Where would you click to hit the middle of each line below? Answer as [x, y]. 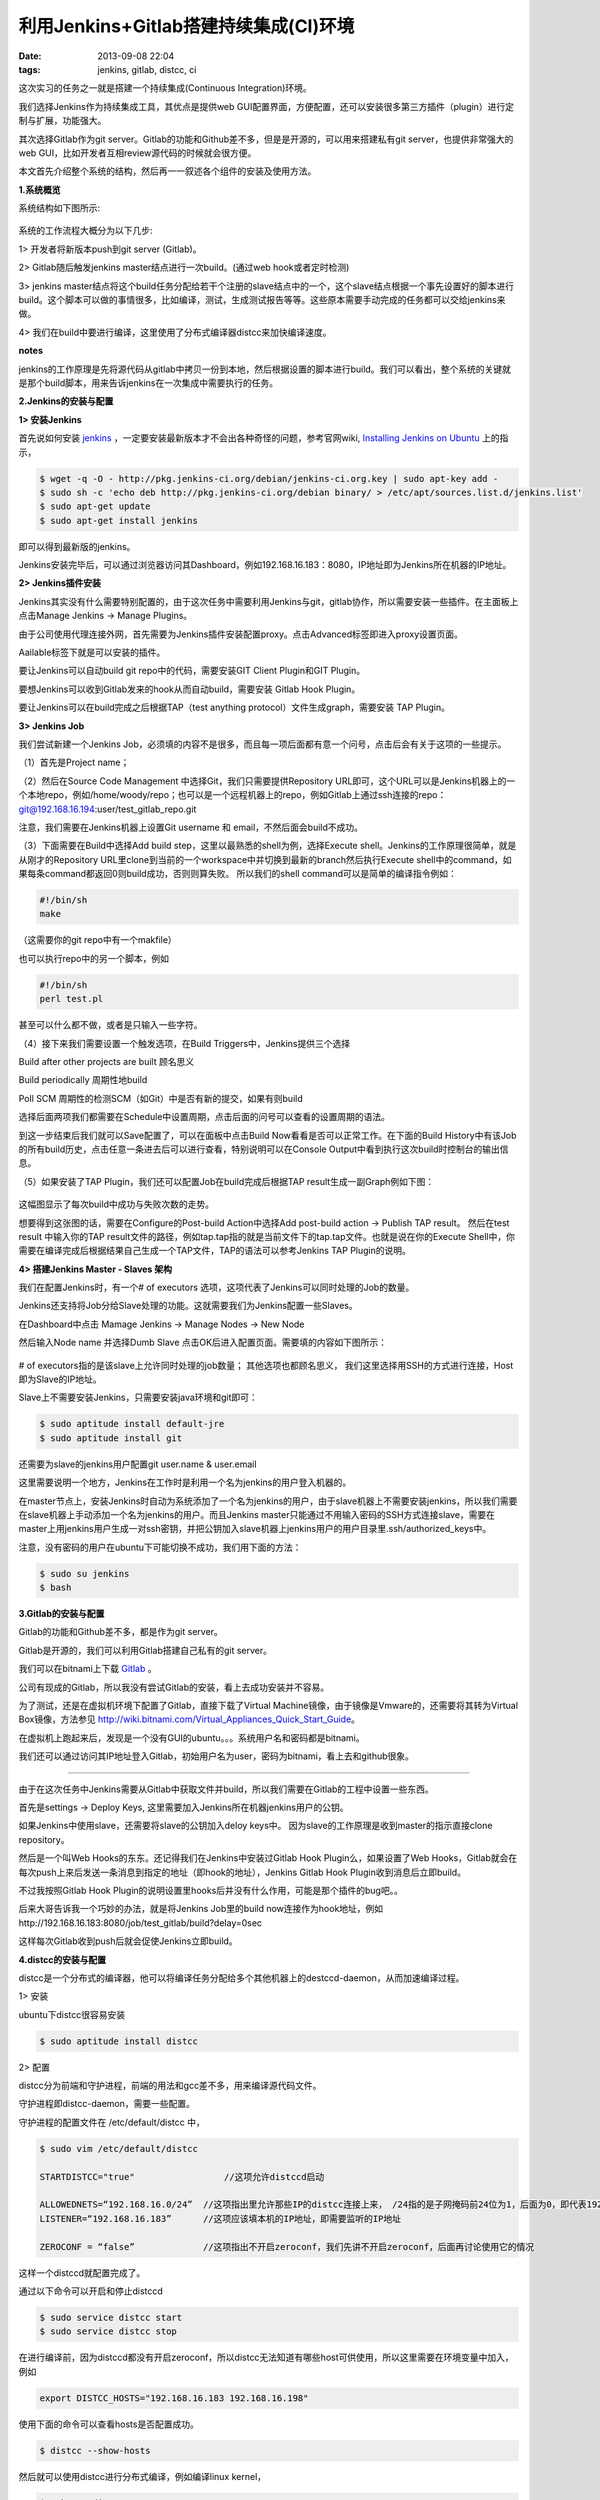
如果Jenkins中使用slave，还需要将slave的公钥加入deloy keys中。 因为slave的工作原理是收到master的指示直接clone [255, 1826]
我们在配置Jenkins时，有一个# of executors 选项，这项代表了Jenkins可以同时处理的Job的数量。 [216, 1287]
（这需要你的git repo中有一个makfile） [97, 940]
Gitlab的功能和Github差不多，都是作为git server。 [121, 1632]
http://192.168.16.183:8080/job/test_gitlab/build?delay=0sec [140, 1922]
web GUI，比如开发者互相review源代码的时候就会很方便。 [137, 152]
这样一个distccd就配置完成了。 [82, 2272]
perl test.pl [71, 999]
